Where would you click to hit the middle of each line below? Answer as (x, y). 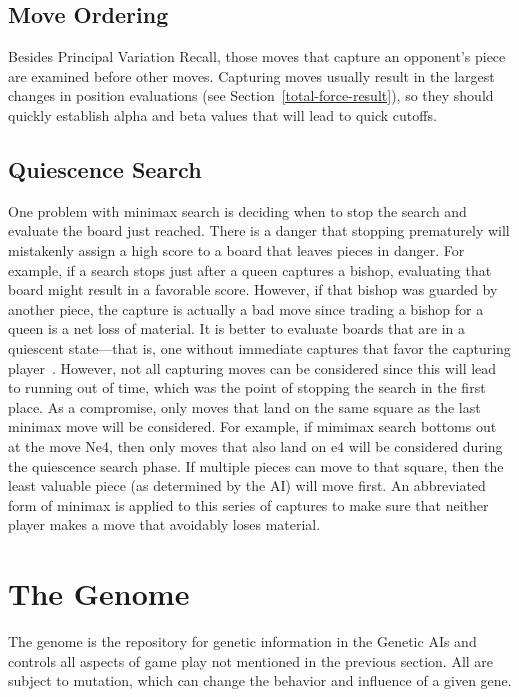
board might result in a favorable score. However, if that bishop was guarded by (253, 289)
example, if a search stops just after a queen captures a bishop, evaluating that (250, 269)
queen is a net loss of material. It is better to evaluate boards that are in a (237, 328)
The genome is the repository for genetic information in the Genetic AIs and (242, 641)
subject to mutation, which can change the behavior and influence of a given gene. (260, 680)
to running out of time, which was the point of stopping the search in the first (247, 387)
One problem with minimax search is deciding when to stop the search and (237, 210)
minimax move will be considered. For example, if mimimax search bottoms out (252, 426)
